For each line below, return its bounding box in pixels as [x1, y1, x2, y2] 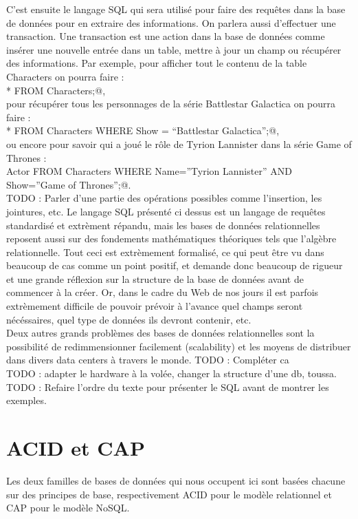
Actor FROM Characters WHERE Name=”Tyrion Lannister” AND [6, 164, 292, 178]
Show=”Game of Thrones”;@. [6, 177, 131, 191]
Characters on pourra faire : [6, 69, 124, 83]
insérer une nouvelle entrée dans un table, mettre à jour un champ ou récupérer [6, 42, 342, 56]
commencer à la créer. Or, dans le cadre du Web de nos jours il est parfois [6, 285, 319, 299]
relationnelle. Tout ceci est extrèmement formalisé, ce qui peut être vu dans [6, 244, 324, 259]
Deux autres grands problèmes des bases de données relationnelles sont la [6, 326, 315, 340]
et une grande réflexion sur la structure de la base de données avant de [6, 271, 304, 286]
